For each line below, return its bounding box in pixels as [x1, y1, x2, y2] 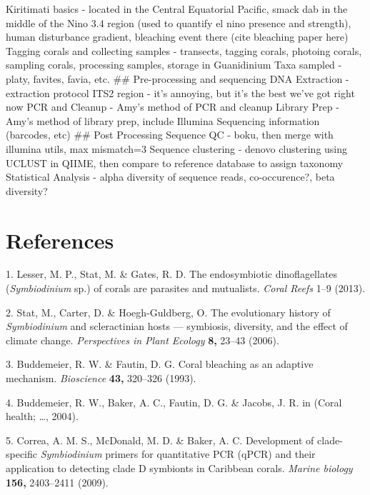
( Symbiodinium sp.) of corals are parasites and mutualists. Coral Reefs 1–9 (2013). [6, 281, 366, 296]
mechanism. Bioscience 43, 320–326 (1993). [6, 371, 196, 385]
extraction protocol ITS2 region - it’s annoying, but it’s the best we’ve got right [6, 85, 355, 100]
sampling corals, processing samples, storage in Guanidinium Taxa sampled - [6, 57, 342, 72]
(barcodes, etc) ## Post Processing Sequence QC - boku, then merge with [6, 127, 334, 142]
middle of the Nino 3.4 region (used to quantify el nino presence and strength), [6, 15, 351, 30]
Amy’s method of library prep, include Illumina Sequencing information [6, 113, 320, 128]
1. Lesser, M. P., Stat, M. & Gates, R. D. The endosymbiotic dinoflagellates [6, 266, 338, 281]
